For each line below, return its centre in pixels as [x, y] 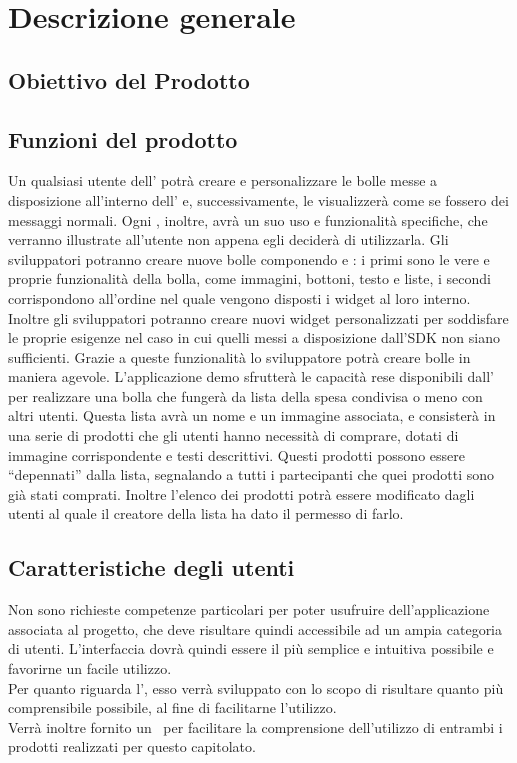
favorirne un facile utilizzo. [90, 668]
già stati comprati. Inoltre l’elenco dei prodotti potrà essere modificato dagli [241, 493]
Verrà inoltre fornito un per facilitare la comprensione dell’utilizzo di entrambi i [255, 726]
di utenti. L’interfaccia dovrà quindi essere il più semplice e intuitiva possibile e [251, 648]
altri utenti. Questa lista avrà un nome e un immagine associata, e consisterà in [252, 415]
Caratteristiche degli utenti [151, 567]
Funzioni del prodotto [123, 138]
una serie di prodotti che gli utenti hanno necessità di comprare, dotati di [233, 435]
